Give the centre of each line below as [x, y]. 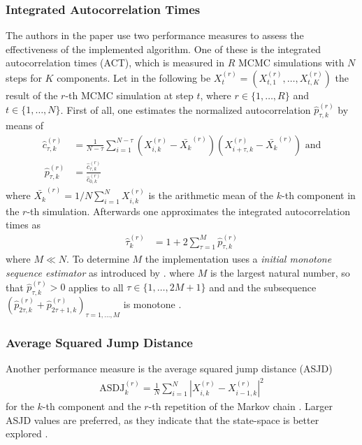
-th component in [319, 195]
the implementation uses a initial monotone [238, 259]
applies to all [96, 287]
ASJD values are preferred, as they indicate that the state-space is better [162, 420]
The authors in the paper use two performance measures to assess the [155, 35]
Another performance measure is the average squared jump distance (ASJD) [169, 369]
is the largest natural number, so [280, 272]
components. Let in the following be [134, 78]
